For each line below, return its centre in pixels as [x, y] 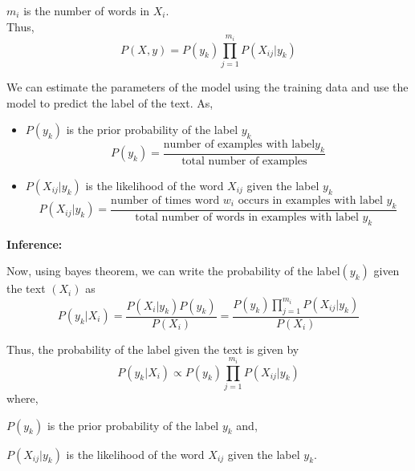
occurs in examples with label [310, 200]
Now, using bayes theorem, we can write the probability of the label [173, 271]
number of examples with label [239, 145]
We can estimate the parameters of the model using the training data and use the [207, 86]
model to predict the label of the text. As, [110, 102]
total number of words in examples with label [247, 217]
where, [22, 398]
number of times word [165, 200]
